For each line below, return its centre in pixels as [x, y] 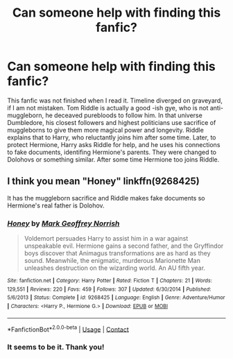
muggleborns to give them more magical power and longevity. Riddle [106, 130]
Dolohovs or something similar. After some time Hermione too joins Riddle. [113, 159]
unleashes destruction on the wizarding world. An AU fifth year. [115, 268]
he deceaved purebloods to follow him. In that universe [123, 115]
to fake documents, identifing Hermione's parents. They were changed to [112, 152]
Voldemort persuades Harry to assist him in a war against [106, 239]
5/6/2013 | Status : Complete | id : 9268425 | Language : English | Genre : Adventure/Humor [116, 298]
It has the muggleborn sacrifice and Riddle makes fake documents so [106, 198]
